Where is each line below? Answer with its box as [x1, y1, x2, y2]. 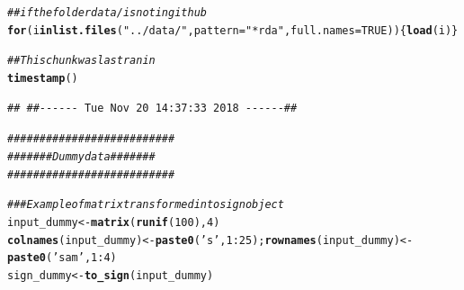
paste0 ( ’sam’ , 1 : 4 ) [7, 251, 117, 265]
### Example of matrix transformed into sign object [7, 198, 284, 212]
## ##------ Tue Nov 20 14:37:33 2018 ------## [7, 101, 298, 114]
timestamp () [7, 71, 78, 85]
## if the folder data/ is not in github [7, 6, 207, 19]
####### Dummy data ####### [7, 150, 156, 163]
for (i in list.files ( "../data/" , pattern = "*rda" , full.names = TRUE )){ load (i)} [7, 23, 459, 37]
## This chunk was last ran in [7, 54, 156, 68]
